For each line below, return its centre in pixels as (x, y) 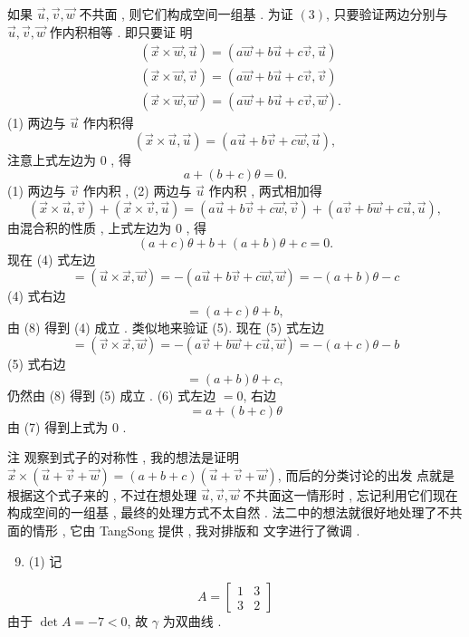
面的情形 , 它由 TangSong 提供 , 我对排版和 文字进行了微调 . (184, 530)
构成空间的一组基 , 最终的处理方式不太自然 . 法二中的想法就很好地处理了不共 (235, 512)
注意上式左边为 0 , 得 (69, 159)
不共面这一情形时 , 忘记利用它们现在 (350, 494)
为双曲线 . (192, 621)
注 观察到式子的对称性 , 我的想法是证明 (123, 457)
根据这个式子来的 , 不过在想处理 (102, 494)
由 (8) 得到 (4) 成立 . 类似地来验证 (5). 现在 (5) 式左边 (166, 327)
